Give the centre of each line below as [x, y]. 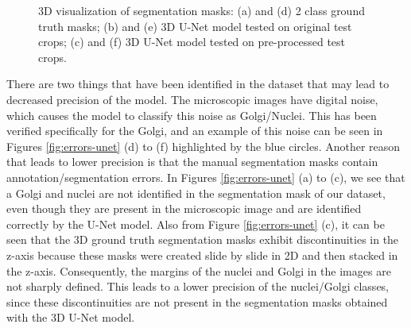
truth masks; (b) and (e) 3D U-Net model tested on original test [195, 26]
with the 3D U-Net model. [71, 317]
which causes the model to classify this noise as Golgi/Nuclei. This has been [192, 115]
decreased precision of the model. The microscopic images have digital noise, [192, 99]
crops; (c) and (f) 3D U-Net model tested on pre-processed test [192, 42]
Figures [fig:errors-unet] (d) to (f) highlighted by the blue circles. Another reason [204, 146]
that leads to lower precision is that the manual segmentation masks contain [192, 162]
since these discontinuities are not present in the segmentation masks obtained [197, 301]
